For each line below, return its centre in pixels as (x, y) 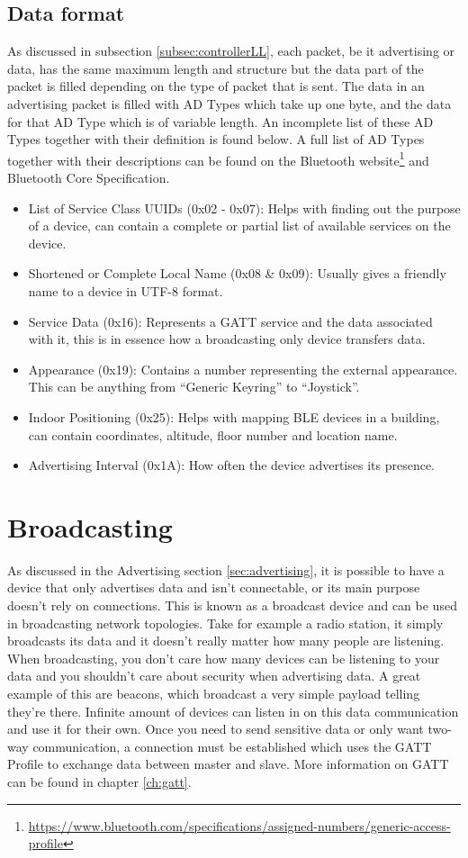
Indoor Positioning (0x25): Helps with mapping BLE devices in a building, (234, 416)
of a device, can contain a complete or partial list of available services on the (239, 226)
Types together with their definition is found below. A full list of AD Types (216, 139)
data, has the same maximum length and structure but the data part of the (216, 68)
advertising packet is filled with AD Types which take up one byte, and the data (229, 103)
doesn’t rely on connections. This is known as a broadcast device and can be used (232, 605)
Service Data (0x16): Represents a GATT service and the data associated (230, 321)
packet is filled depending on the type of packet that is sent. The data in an (216, 86)
